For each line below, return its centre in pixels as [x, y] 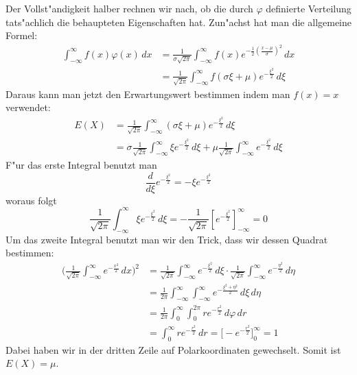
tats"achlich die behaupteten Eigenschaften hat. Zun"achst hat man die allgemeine [179, 22]
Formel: [22, 35]
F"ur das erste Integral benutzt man [81, 165]
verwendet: [28, 107]
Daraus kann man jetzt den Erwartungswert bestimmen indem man [148, 94]
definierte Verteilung [309, 8]
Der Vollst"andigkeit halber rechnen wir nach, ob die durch [129, 8]
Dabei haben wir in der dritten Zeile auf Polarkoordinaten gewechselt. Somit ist [173, 349]
